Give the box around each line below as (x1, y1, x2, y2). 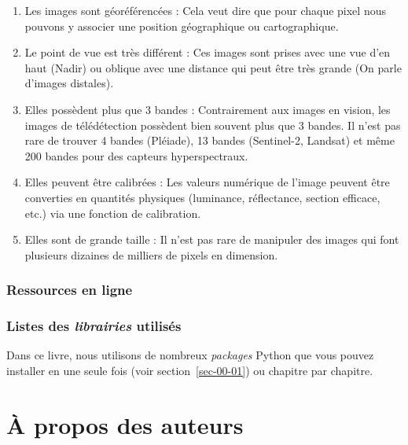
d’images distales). (24, 75, 114, 91)
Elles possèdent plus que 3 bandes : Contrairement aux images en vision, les (24, 101, 391, 117)
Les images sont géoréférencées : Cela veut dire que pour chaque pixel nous (24, 2, 386, 18)
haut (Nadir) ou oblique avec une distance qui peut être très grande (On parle (24, 59, 402, 75)
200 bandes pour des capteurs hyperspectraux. (24, 147, 248, 164)
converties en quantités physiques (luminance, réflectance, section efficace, (24, 189, 380, 205)
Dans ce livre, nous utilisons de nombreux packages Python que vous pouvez (6, 347, 374, 363)
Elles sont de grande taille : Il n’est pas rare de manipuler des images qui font (24, 231, 399, 248)
